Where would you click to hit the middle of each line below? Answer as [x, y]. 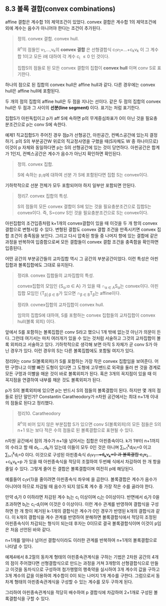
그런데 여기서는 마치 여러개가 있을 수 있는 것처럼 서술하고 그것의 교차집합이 [84, 338]
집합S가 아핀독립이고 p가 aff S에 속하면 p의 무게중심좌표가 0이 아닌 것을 [75, 118]
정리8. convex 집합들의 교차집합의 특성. [55, 275]
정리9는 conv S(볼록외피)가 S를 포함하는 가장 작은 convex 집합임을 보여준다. [79, 361]
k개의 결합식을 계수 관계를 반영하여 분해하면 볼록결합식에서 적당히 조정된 [87, 517]
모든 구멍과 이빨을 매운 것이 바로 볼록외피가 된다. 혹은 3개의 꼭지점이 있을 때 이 [81, 373]
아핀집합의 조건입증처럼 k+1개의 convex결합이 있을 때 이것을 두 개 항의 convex [81, 223]
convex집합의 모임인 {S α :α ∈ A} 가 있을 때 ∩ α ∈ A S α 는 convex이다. [83, 286]
